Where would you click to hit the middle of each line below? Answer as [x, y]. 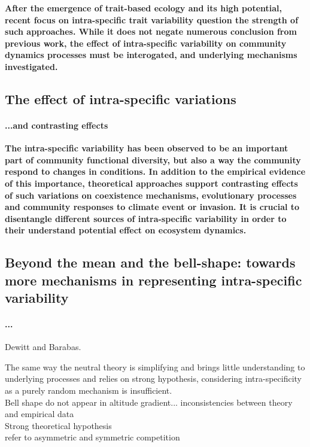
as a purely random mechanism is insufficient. [89, 390]
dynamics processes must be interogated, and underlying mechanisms [151, 55]
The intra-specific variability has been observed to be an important [147, 148]
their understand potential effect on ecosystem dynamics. [126, 230]
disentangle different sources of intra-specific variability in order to [146, 218]
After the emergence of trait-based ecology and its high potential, [144, 8]
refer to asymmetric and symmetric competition [92, 437]
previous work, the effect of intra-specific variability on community [146, 43]
